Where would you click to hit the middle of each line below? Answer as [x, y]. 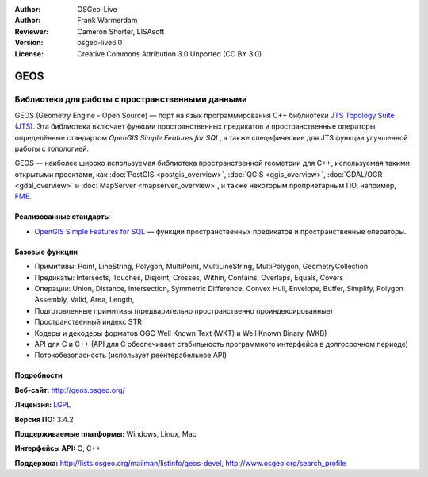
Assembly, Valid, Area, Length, [84, 300]
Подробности [38, 375]
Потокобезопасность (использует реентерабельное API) [131, 355]
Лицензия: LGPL [43, 405]
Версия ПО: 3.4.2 [44, 419]
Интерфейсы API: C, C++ [58, 448]
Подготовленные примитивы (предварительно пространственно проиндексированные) [183, 310]
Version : [29, 43]
